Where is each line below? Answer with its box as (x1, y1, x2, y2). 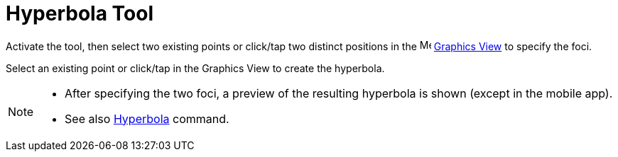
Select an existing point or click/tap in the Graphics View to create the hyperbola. (6, 62, 385, 74)
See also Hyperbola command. (65, 111, 229, 126)
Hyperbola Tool (6, 1, 153, 25)
